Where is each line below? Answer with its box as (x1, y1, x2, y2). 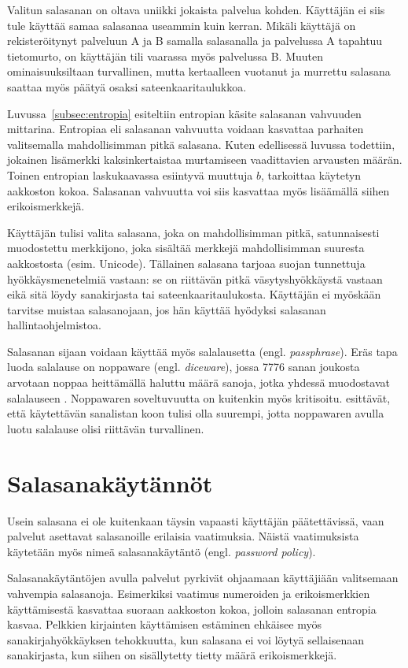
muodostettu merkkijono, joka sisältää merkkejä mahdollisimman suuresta (7, 239, 365, 256)
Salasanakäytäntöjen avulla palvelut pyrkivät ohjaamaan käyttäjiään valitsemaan (7, 570, 399, 586)
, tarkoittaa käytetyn (260, 166, 362, 183)
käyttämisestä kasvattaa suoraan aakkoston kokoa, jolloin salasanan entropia (7, 600, 377, 617)
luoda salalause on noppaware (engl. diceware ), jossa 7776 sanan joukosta (7, 358, 360, 375)
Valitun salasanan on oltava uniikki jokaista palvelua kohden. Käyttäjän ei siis (7, 2, 385, 17)
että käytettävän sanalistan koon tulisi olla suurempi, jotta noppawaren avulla (7, 405, 384, 421)
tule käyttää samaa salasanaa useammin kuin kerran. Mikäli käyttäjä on (7, 17, 356, 33)
